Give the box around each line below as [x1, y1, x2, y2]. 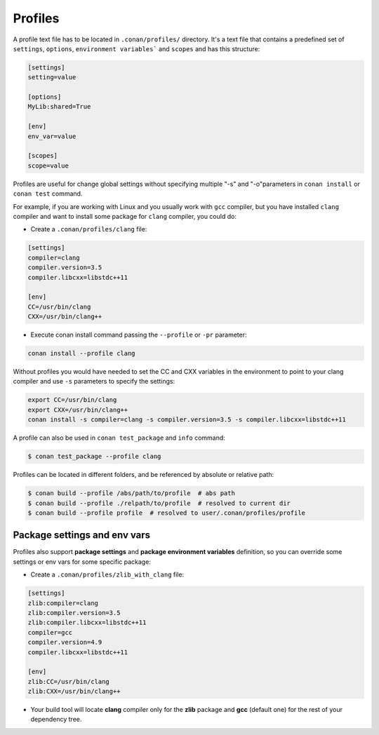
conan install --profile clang [27, 349, 136, 358]
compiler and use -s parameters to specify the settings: [13, 377, 175, 386]
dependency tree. [30, 715, 82, 724]
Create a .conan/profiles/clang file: [30, 225, 147, 234]
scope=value [27, 161, 69, 170]
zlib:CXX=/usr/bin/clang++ [27, 687, 121, 696]
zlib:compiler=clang [27, 599, 98, 607]
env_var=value [27, 132, 77, 140]
